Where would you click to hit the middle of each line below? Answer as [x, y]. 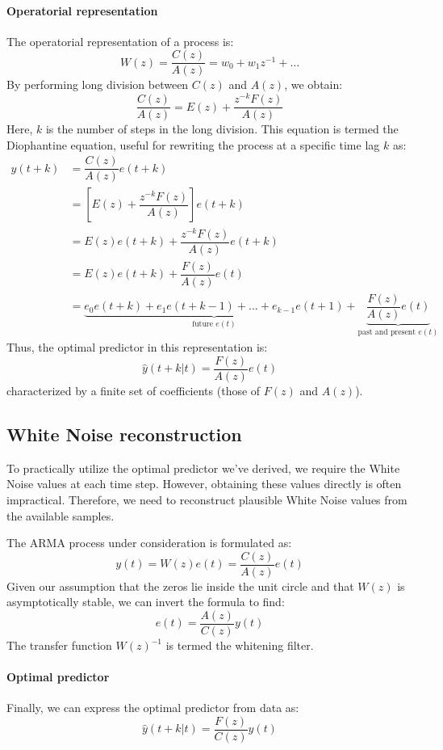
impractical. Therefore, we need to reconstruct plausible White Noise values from [207, 499]
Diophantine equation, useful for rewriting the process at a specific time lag [193, 144]
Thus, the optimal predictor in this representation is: [137, 347]
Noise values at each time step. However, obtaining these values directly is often [204, 484]
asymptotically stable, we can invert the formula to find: [146, 602]
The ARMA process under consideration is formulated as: [149, 543]
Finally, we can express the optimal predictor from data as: [153, 708]
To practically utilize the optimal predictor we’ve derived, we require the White [203, 468]
